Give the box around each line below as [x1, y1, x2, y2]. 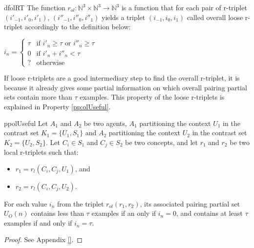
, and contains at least [176, 208, 243, 218]
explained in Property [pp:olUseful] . [4, 102, 111, 112]
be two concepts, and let [125, 137, 198, 147]
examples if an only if [91, 208, 156, 218]
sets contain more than [4, 92, 72, 102]
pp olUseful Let [4, 118, 48, 128]
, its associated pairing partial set [140, 198, 240, 208]
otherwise [36, 60, 65, 67]
